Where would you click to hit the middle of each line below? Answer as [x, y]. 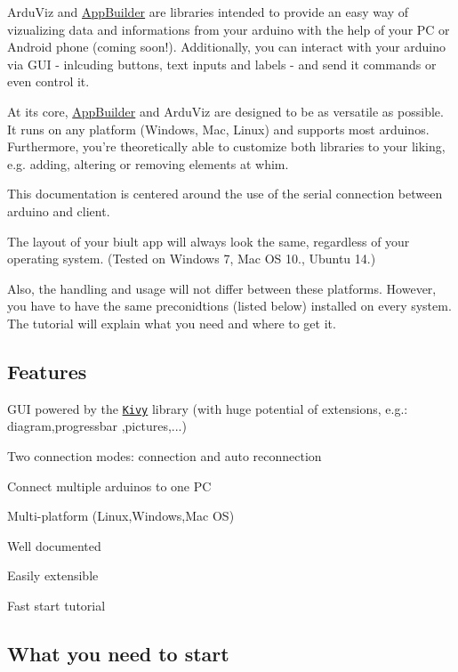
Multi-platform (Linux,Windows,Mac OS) [121, 516]
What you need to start [118, 653]
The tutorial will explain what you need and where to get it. [172, 323]
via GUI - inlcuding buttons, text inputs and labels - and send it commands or [222, 64]
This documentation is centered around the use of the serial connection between [225, 194]
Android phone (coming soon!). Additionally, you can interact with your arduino [227, 47]
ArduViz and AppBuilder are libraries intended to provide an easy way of [208, 12]
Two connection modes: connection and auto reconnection [165, 455]
